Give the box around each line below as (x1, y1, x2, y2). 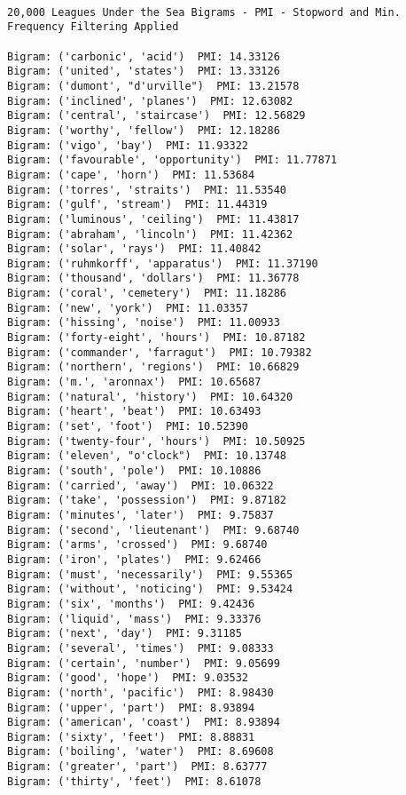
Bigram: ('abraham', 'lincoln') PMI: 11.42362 (7, 227, 293, 241)
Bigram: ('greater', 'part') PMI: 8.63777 (7, 760, 268, 774)
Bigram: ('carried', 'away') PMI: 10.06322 (7, 479, 274, 492)
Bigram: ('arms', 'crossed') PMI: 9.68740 (7, 538, 268, 552)
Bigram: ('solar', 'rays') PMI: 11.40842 (7, 242, 262, 256)
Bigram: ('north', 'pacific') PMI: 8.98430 (7, 686, 274, 699)
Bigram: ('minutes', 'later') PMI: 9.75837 (7, 508, 274, 521)
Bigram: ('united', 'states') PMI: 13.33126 (7, 65, 280, 78)
